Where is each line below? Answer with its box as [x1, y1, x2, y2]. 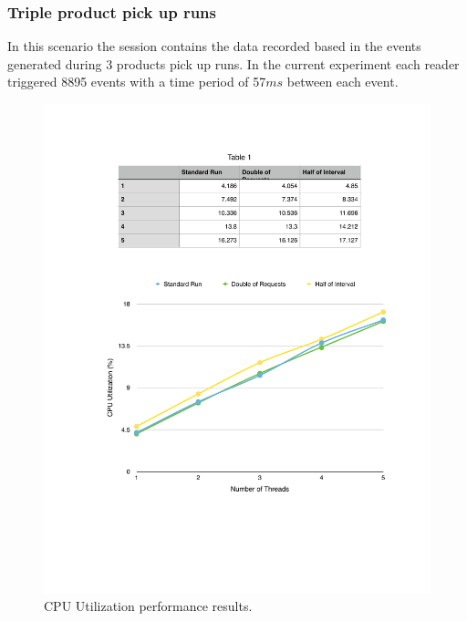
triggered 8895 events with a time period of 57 [7, 72, 266, 91]
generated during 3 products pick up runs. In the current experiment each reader [7, 54, 460, 73]
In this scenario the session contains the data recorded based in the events [7, 36, 421, 56]
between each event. [286, 72, 399, 91]
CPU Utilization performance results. [44, 596, 253, 616]
